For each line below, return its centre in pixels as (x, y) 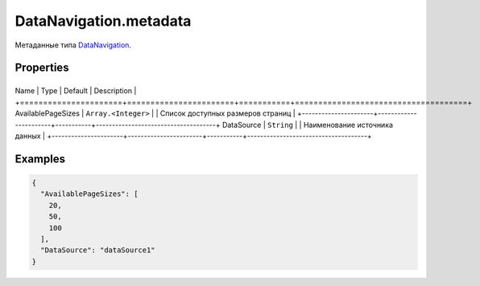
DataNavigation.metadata (103, 21)
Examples (40, 159)
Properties (42, 68)
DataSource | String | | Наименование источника (308, 125)
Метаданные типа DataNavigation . (73, 45)
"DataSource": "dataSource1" (98, 250)
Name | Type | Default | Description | (76, 91)
